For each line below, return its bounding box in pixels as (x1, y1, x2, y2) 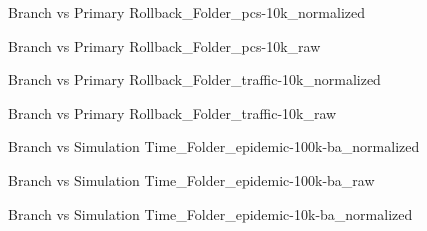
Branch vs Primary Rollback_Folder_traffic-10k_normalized (8, 69, 381, 90)
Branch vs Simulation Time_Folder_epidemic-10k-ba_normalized (8, 203, 413, 224)
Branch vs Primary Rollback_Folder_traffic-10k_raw (8, 102, 337, 123)
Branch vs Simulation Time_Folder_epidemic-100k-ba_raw (8, 169, 375, 190)
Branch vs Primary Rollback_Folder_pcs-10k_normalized (8, 2, 365, 22)
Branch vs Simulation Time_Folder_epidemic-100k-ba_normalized (8, 136, 420, 157)
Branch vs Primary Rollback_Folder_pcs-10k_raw (8, 35, 321, 56)
